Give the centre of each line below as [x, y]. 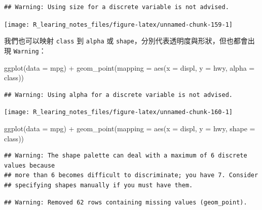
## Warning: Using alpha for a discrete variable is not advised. [119, 95]
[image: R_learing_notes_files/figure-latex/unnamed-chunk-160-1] [119, 112]
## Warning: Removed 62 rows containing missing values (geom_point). [126, 202]
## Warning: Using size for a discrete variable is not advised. [117, 7]
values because [30, 165]
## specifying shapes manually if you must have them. [99, 185]
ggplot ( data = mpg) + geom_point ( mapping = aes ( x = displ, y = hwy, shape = [130, 128]
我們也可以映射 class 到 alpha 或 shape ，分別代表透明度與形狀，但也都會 [126, 41]
